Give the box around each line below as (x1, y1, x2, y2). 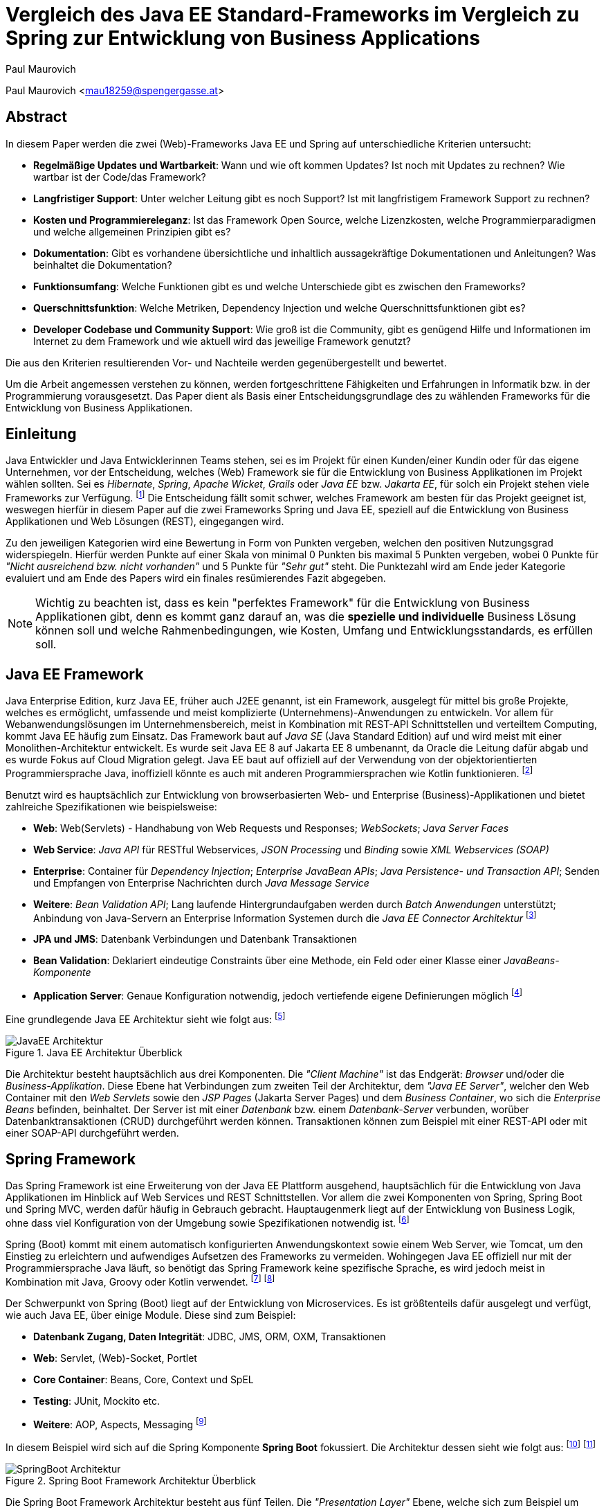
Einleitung (6, 425, 77, 443)
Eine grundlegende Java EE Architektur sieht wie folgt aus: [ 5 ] (6, 1011, 286, 1025)
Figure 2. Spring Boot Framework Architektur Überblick (6, 1475, 257, 1487)
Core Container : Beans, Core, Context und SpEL (33, 1373, 254, 1385)
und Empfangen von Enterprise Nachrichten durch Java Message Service (33, 876, 369, 889)
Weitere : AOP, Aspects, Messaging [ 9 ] (33, 1416, 207, 1430)
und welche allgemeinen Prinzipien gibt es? (33, 225, 231, 238)
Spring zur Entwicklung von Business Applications (6, 26, 480, 50)
